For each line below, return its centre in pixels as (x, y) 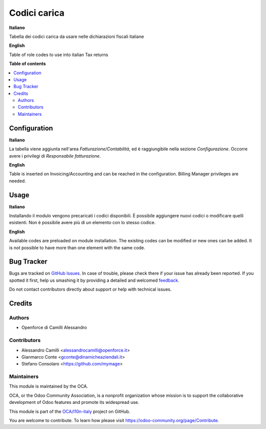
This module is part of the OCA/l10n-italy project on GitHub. (70, 411)
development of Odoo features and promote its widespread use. (74, 402)
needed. (17, 181)
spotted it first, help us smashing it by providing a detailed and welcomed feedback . (94, 280)
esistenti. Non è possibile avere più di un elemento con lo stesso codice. (83, 223)
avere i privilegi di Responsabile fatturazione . (55, 156)
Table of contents (28, 64)
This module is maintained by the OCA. (49, 386)
